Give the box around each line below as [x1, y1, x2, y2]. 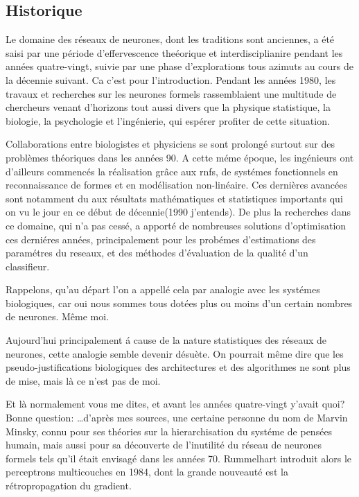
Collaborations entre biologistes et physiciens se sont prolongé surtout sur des [6, 137, 335, 151]
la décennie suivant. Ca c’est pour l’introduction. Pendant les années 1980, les [6, 72, 336, 87]
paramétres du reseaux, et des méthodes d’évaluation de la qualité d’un [6, 245, 308, 260]
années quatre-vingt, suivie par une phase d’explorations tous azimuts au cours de [6, 59, 353, 73]
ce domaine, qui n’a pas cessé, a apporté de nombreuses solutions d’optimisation [6, 218, 347, 232]
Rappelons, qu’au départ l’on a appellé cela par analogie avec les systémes [6, 282, 320, 297]
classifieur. [6, 259, 50, 273]
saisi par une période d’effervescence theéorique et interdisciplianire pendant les [6, 45, 343, 60]
